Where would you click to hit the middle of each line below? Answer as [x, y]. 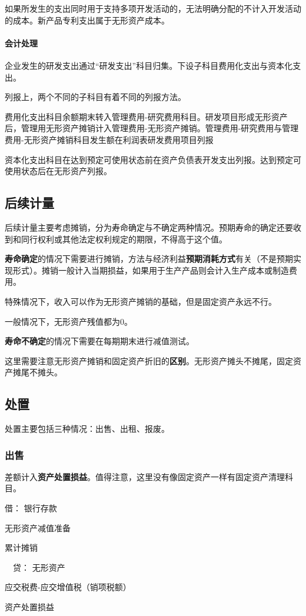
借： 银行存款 [31, 508]
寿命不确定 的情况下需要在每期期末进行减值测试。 [99, 341]
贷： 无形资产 [39, 567]
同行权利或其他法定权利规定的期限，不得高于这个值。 [124, 239]
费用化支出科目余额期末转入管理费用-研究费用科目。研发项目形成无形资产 [146, 116]
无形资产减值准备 [38, 527]
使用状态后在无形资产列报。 [58, 171]
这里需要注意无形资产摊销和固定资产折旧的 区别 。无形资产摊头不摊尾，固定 [149, 360]
